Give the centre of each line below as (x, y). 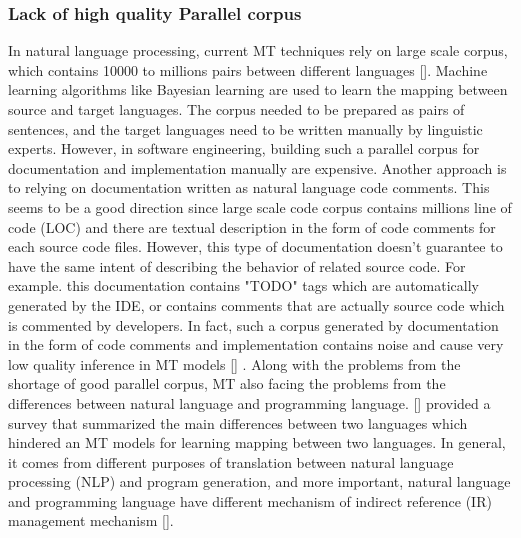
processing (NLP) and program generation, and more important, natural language (259, 481)
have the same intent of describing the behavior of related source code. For (237, 265)
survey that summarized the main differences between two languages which (238, 422)
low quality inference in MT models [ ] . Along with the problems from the (234, 363)
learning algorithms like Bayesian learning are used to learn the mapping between (258, 89)
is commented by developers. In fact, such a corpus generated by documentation (253, 324)
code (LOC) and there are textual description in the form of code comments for (252, 226)
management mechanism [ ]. (91, 520)
